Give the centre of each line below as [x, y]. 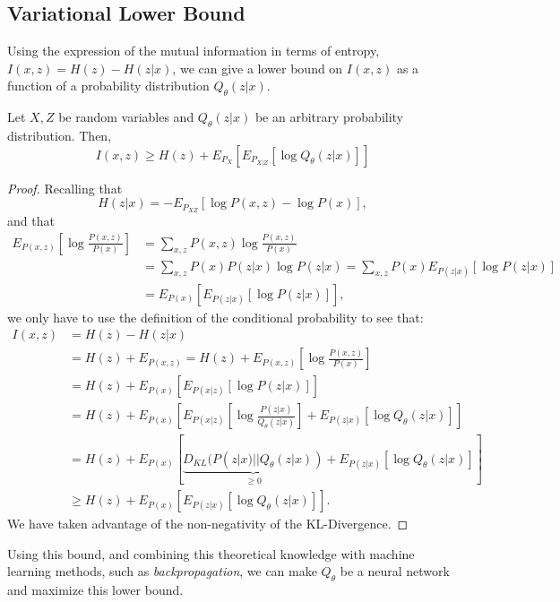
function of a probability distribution [108, 86]
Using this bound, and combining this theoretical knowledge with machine [211, 553]
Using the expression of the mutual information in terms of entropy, [194, 51]
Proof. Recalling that [65, 188]
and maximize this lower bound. [95, 590]
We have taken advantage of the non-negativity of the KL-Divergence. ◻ [208, 524]
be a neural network [395, 571]
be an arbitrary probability [329, 117]
